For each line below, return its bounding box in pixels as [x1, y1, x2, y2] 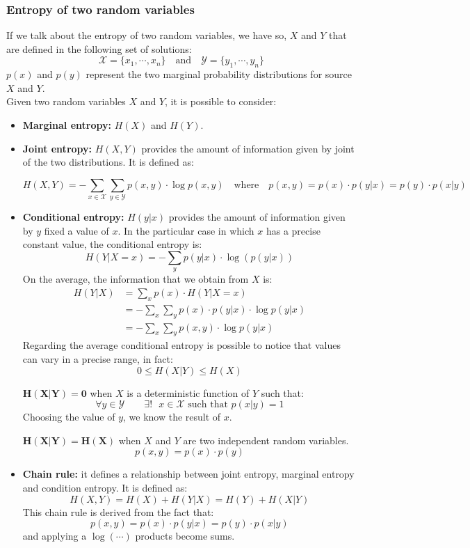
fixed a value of [44, 223, 109, 237]
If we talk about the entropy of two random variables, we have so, [6, 28, 287, 42]
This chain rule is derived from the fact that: [22, 504, 214, 519]
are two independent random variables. [183, 432, 349, 447]
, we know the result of [123, 409, 221, 424]
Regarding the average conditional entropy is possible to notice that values [22, 338, 341, 352]
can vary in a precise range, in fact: [22, 351, 173, 366]
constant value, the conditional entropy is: [22, 237, 202, 251]
